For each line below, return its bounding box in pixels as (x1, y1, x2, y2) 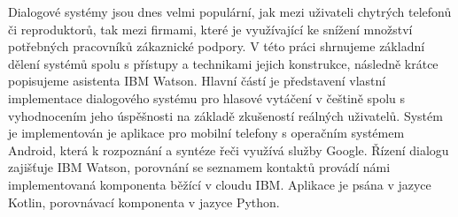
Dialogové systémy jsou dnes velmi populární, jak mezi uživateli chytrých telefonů (8, 3, 452, 20)
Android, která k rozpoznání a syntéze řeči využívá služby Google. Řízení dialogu (8, 140, 449, 159)
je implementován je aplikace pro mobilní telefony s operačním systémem (8, 123, 405, 142)
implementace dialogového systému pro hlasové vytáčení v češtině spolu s (8, 88, 406, 107)
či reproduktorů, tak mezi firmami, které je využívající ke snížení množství (8, 19, 413, 38)
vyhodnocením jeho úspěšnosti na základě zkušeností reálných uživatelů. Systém (8, 106, 443, 124)
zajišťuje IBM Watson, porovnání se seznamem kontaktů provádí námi (8, 158, 391, 176)
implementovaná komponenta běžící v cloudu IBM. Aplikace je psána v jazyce (8, 175, 431, 193)
